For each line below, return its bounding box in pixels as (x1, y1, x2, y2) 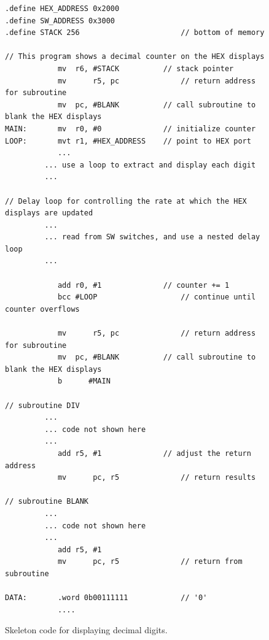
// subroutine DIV (5, 401, 80, 410)
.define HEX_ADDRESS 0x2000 (5, 4, 120, 13)
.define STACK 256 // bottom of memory (5, 28, 265, 37)
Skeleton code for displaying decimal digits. (5, 623, 168, 636)
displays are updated (5, 209, 93, 218)
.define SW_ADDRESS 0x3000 (5, 16, 115, 25)
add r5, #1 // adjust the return (57, 449, 251, 458)
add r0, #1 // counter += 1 (57, 280, 230, 290)
